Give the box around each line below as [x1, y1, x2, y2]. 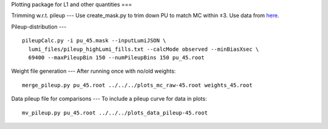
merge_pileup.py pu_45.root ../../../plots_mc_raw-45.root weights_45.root [22, 82, 253, 88]
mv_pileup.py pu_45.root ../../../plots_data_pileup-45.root [22, 109, 208, 116]
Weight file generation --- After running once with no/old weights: [11, 67, 176, 75]
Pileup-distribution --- [11, 23, 67, 30]
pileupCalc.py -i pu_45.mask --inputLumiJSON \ [22, 37, 166, 44]
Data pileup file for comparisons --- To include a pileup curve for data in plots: [11, 95, 207, 102]
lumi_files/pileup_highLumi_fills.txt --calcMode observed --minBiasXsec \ [28, 45, 259, 53]
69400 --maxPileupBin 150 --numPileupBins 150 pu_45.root [28, 54, 205, 61]
